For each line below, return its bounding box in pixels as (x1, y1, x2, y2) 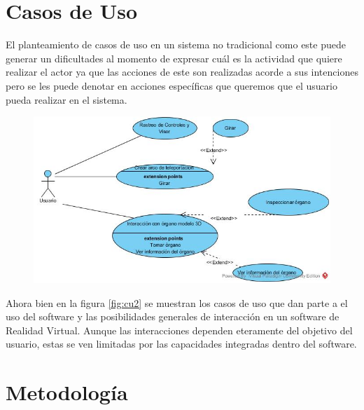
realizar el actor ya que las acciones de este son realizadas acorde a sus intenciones (6, 64, 358, 79)
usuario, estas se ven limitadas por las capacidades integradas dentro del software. (6, 336, 357, 351)
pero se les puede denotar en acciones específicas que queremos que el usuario (6, 78, 337, 93)
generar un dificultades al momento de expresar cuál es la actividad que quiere (6, 50, 342, 65)
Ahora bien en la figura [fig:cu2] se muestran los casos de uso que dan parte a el (6, 295, 348, 310)
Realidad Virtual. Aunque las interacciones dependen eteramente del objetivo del (6, 322, 353, 337)
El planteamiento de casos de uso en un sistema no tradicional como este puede (6, 37, 346, 52)
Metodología (6, 378, 128, 406)
